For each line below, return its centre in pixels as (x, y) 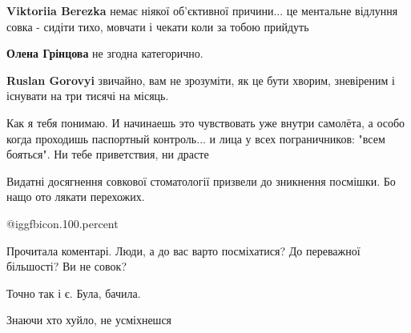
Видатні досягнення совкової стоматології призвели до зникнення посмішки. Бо (201, 181)
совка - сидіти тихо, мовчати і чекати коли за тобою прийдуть (158, 26)
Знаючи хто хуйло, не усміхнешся (89, 320)
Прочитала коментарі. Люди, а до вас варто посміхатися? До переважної (183, 250)
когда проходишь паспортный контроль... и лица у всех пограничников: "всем (196, 138)
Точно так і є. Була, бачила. (74, 293)
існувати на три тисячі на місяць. (88, 96)
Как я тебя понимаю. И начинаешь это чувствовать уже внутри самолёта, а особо (206, 122)
